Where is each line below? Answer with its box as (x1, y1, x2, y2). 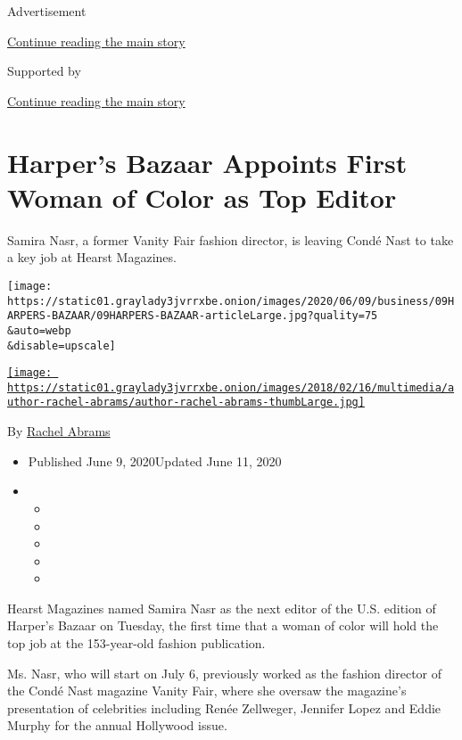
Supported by (7, 62, 81, 80)
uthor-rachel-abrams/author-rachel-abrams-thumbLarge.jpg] (7, 396, 365, 409)
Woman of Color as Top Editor (7, 178, 397, 215)
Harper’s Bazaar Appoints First (7, 144, 408, 180)
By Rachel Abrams (7, 422, 111, 440)
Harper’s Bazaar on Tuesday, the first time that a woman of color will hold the (7, 616, 439, 635)
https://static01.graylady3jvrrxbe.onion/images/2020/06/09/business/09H (7, 294, 455, 308)
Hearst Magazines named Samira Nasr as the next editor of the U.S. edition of (7, 598, 436, 617)
